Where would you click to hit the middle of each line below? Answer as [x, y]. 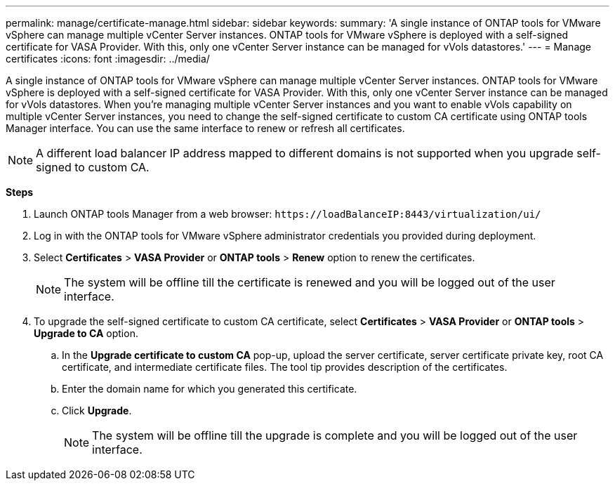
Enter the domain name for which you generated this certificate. [210, 389]
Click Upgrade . [97, 411]
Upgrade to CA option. [86, 333]
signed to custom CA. [93, 167]
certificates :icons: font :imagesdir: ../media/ [108, 59]
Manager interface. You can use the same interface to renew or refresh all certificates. [205, 128]
